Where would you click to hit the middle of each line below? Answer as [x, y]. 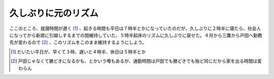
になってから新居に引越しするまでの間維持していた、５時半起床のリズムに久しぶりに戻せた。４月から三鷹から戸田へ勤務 [136, 35]
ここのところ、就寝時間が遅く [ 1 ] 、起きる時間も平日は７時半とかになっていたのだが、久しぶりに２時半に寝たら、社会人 [135, 28]
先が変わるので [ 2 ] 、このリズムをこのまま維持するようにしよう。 [78, 43]
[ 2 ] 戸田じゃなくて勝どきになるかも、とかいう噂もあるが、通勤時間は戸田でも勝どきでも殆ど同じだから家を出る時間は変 [136, 61]
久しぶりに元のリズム [54, 13]
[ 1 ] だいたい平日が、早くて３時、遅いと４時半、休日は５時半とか [78, 52]
